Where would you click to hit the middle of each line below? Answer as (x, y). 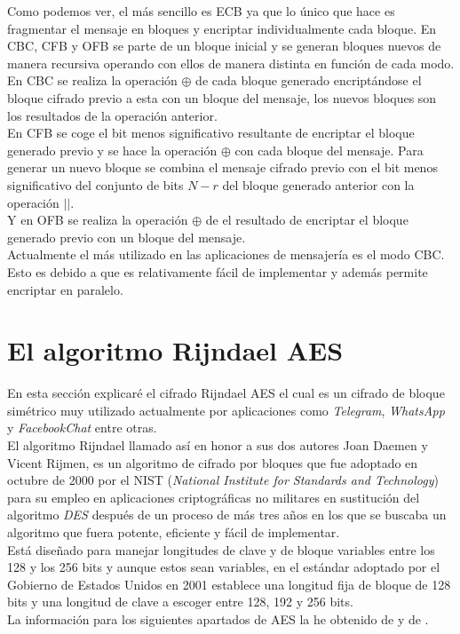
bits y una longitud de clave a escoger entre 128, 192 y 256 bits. (180, 602)
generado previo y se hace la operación (112, 150)
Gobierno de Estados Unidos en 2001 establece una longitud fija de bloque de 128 (229, 584)
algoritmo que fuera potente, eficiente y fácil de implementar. (174, 531)
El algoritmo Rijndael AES (175, 350)
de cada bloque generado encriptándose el (309, 80)
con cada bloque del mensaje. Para (329, 150)
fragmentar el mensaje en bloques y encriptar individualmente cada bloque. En (222, 28)
